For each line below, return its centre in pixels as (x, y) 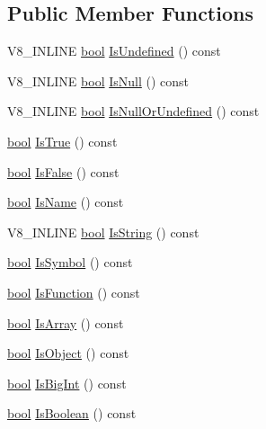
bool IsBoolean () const (72, 413)
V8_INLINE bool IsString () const (103, 232)
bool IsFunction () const (74, 292)
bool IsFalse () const (63, 171)
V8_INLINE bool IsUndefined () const (114, 51)
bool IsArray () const (66, 322)
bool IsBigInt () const (67, 383)
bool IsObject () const (68, 353)
